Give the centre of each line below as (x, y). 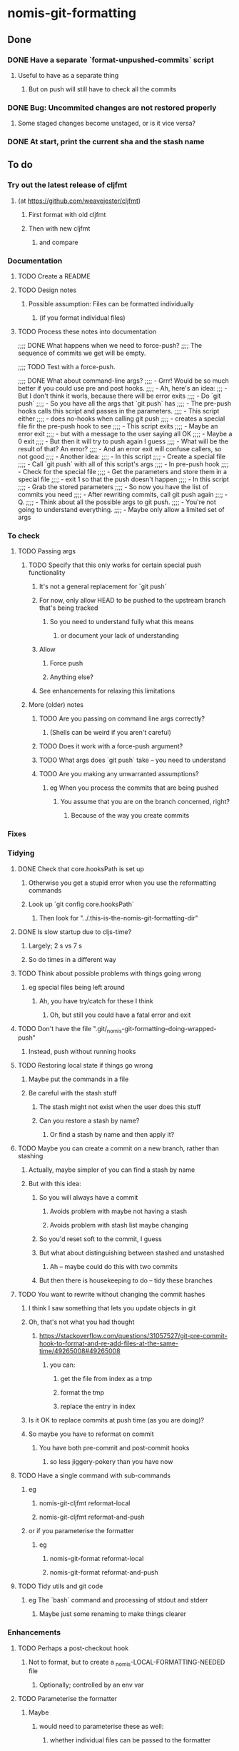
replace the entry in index (98, 1406)
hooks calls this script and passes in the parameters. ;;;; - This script (118, 411)
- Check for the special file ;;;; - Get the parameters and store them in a (122, 472)
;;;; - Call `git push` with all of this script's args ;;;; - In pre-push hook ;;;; (123, 464)
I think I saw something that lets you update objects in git (112, 1308)
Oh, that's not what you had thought (81, 1322)
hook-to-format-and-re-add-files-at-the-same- (109, 1343)
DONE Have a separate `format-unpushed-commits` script (111, 60)
